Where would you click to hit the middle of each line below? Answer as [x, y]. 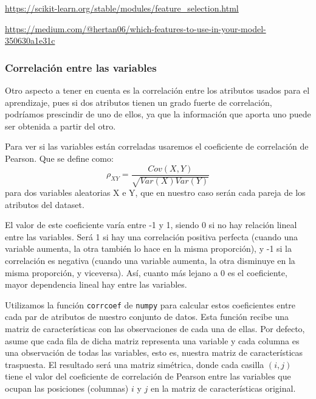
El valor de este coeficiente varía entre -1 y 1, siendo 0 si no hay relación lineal [151, 225]
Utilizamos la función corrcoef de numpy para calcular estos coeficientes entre [150, 304]
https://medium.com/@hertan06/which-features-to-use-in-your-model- [136, 28]
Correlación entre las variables [81, 67]
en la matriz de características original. [223, 388]
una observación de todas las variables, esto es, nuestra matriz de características [154, 352]
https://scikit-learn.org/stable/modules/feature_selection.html [122, 8]
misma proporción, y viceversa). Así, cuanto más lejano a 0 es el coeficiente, [146, 272]
